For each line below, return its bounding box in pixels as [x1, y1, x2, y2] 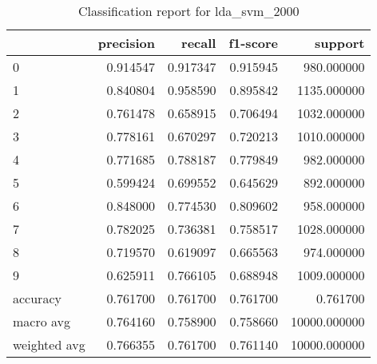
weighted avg [13, 335, 85, 354]
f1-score [228, 34, 279, 52]
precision [97, 34, 155, 52]
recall [181, 34, 216, 52]
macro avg [13, 312, 71, 330]
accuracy [13, 289, 62, 307]
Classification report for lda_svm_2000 [78, 2, 300, 20]
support [315, 34, 365, 52]
